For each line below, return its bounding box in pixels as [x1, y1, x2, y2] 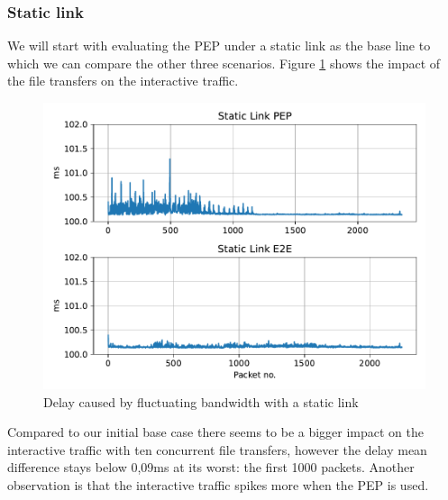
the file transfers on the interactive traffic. [7, 71, 239, 90]
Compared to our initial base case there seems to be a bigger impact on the [7, 423, 425, 441]
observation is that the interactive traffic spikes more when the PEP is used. [7, 475, 429, 494]
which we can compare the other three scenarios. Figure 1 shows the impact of [7, 53, 441, 72]
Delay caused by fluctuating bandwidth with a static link [43, 392, 359, 411]
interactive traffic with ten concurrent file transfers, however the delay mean [7, 440, 427, 459]
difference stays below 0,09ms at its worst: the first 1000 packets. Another [7, 458, 415, 477]
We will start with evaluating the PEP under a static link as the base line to [7, 36, 431, 55]
